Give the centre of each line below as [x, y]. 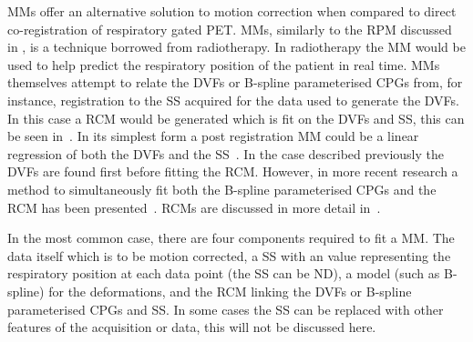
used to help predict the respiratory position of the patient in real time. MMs [224, 64]
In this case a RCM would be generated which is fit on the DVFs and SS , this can [236, 118]
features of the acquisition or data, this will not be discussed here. [192, 327]
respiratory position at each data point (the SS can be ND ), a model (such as [224, 273]
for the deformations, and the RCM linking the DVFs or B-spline [230, 291]
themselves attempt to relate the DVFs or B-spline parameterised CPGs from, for [235, 82]
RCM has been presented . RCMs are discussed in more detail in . [194, 207]
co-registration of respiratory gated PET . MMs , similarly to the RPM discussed [230, 29]
